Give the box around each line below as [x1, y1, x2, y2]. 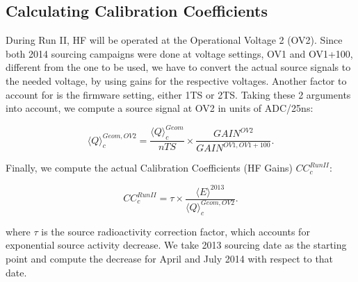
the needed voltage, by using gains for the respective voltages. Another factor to [6, 73, 347, 88]
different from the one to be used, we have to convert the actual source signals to [6, 60, 351, 74]
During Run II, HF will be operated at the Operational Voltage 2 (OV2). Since [6, 33, 343, 47]
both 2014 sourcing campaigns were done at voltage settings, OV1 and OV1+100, [6, 46, 353, 60]
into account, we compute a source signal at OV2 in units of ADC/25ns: [6, 101, 314, 115]
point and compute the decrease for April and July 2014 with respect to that [6, 251, 334, 265]
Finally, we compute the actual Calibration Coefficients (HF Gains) [6, 160, 293, 175]
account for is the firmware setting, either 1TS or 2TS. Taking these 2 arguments [6, 87, 351, 101]
